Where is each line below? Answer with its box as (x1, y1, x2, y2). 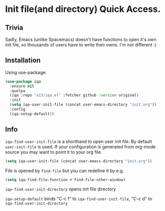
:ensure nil (9, 84, 35, 89)
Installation (5, 56, 41, 65)
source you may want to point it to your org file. (5, 149, 102, 155)
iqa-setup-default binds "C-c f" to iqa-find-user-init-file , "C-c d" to (5, 196, 153, 202)
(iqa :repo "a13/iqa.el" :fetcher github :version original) (9, 93, 139, 98)
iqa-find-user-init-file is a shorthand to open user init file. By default (5, 138, 152, 144)
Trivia (5, 23, 23, 32)
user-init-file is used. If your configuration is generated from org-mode (5, 143, 156, 150)
